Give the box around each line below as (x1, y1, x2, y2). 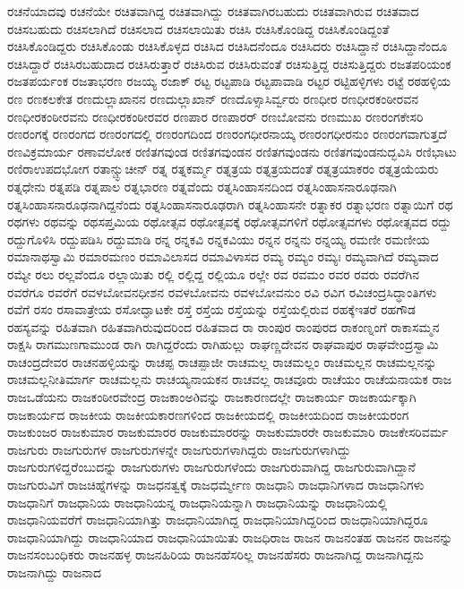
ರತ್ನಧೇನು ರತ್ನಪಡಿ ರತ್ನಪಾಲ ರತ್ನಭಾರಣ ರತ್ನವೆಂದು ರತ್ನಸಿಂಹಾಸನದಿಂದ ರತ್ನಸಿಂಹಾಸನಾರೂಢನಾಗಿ (7, 176, 397, 195)
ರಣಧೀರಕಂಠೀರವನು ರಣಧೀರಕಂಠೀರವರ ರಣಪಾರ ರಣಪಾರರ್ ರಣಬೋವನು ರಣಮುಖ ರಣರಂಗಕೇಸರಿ (7, 107, 424, 125)
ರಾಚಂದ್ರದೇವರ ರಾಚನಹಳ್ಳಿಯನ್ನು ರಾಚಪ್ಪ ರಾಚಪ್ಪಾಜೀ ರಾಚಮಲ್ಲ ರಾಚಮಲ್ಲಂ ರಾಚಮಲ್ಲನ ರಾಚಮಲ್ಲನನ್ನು (7, 352, 437, 371)
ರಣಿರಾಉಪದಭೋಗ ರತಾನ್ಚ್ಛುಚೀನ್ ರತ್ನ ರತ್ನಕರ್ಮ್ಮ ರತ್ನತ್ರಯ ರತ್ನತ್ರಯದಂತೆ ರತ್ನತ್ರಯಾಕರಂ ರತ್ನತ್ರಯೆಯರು (7, 159, 439, 178)
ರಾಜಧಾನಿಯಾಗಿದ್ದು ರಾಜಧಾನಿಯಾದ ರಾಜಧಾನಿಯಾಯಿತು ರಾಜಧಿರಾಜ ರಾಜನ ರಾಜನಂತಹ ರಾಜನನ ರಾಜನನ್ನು (7, 527, 453, 546)
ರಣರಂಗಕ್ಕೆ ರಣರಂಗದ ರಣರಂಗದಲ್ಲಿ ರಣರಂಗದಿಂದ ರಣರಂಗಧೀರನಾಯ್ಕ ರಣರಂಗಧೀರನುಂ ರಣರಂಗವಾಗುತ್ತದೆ (7, 124, 447, 143)
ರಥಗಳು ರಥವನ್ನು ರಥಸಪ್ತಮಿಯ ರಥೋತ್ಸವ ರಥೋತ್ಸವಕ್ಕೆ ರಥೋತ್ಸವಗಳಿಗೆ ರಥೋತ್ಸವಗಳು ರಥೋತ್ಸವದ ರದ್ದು (7, 212, 451, 231)
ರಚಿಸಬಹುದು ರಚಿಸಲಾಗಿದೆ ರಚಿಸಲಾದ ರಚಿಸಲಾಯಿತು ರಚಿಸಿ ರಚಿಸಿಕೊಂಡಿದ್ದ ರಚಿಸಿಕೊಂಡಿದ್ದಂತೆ (7, 19, 390, 38)
